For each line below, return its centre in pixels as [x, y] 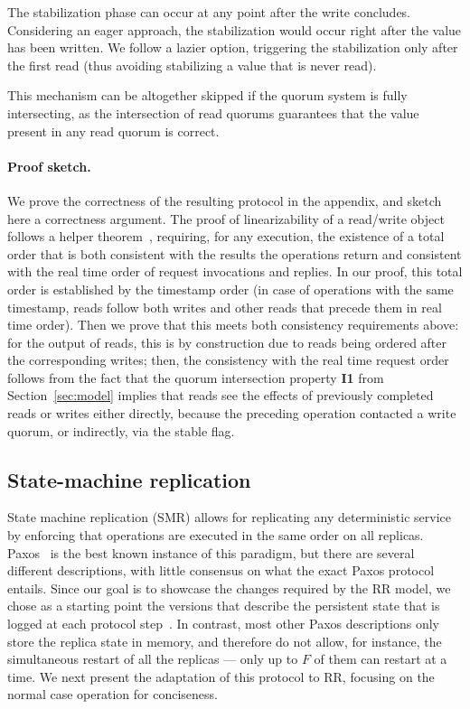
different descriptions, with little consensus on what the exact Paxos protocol [221, 570]
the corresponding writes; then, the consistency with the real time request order [228, 360]
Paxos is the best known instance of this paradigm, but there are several [211, 552]
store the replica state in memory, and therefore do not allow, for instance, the [225, 641]
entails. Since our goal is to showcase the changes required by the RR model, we [229, 588]
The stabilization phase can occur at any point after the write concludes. [209, 12]
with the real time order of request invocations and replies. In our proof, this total [235, 271]
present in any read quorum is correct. [113, 131]
